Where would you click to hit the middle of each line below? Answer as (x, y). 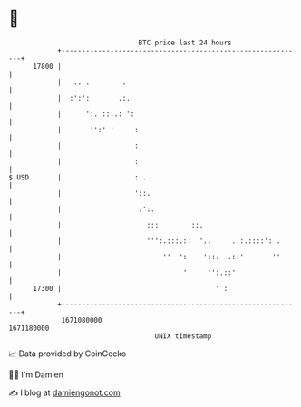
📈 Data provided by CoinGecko (68, 354)
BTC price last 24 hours (185, 43)
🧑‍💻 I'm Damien (36, 374)
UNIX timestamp (183, 336)
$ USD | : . (78, 177)
